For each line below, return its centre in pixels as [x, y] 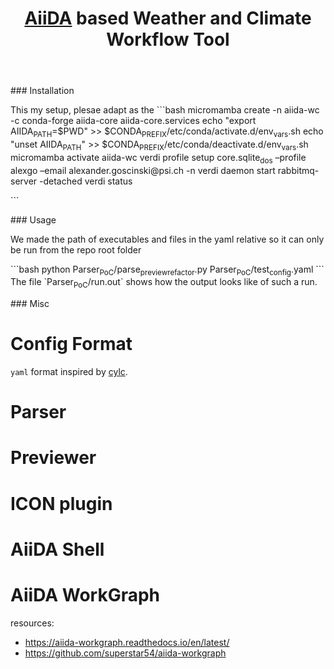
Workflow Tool [168, 39]
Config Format [71, 344]
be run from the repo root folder [76, 249]
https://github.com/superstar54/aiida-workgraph [125, 653]
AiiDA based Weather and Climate [168, 18]
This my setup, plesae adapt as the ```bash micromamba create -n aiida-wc [165, 110]
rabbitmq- [298, 170]
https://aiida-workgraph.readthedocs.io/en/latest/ [127, 642]
